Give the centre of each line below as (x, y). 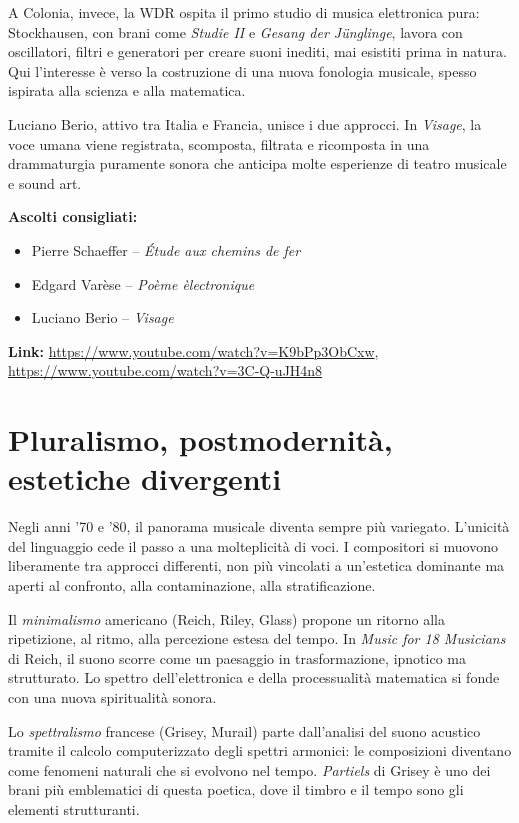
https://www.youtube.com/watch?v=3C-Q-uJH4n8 (165, 370)
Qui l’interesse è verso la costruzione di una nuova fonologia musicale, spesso (242, 70)
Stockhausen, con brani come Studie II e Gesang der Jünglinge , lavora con (235, 31)
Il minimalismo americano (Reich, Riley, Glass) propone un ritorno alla (226, 618)
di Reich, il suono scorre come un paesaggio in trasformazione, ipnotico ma (237, 657)
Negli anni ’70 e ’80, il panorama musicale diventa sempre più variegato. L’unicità (259, 526)
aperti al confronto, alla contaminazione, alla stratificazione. (192, 585)
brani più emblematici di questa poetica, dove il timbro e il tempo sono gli (236, 789)
